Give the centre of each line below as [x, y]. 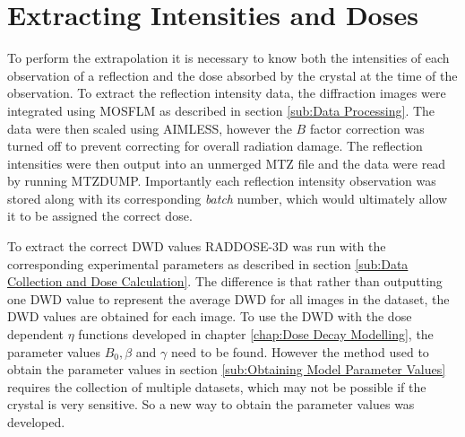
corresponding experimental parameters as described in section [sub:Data [208, 263]
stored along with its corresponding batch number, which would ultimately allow [228, 198]
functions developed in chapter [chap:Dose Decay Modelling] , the [256, 334]
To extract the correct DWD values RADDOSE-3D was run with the [197, 246]
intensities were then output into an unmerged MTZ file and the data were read [227, 163]
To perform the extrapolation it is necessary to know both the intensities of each [228, 58]
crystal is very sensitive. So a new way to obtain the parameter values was [211, 404]
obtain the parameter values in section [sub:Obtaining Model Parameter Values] [227, 369]
